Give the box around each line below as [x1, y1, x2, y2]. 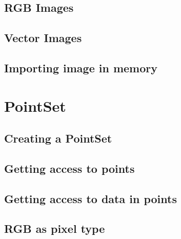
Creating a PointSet [4, 130, 112, 146]
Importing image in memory [4, 59, 157, 75]
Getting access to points [4, 160, 135, 176]
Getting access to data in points [4, 190, 177, 206]
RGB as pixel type [4, 221, 105, 236]
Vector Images [4, 30, 82, 46]
